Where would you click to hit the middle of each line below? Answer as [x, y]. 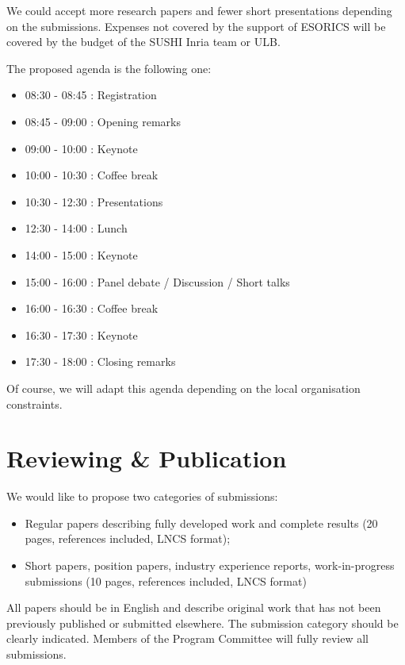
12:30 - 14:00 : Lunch [76, 228]
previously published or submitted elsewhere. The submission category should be [202, 623]
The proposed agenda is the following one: [109, 68]
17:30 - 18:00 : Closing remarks [100, 361]
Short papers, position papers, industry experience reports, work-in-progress [210, 565]
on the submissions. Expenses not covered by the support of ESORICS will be [196, 26]
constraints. [34, 404]
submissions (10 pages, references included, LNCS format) [166, 580]
